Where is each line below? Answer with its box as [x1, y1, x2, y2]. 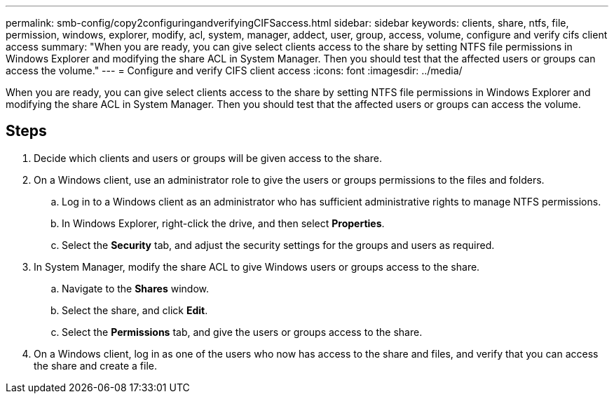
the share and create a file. [34, 359, 157, 372]
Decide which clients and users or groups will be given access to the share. [34, 151, 382, 164]
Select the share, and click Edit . [62, 304, 208, 316]
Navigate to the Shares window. [62, 282, 209, 295]
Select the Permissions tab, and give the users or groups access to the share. [62, 325, 423, 338]
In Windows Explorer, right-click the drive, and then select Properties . [62, 217, 385, 229]
